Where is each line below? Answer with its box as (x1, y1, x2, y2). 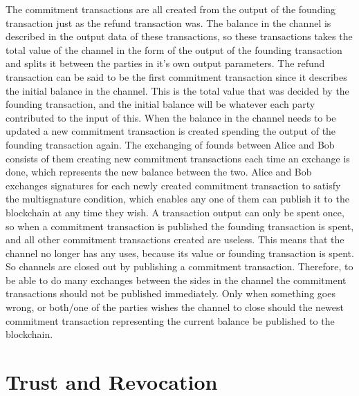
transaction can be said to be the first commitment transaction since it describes (6, 69, 347, 84)
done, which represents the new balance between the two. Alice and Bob (6, 164, 312, 179)
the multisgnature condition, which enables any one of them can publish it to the (6, 191, 349, 206)
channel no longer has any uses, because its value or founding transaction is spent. (6, 245, 354, 260)
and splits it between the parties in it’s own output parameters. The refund (6, 56, 325, 70)
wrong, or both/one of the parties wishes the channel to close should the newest (6, 300, 344, 314)
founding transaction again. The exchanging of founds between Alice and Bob (6, 137, 335, 151)
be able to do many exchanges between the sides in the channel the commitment (6, 272, 347, 287)
